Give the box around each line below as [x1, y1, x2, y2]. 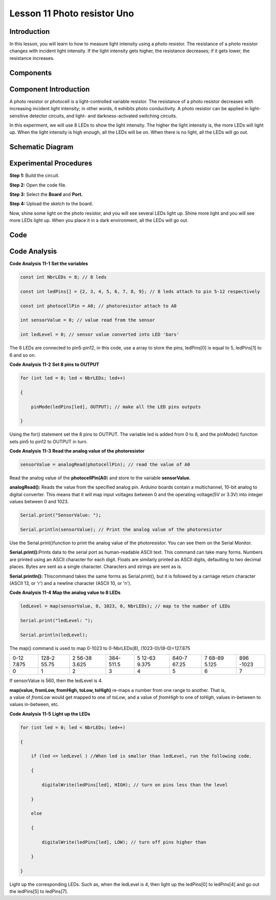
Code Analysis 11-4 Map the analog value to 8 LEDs [9, 589, 121, 596]
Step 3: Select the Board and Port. [9, 191, 83, 197]
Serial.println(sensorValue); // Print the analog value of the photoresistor [20, 527, 222, 533]
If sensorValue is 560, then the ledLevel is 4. [9, 678, 103, 684]
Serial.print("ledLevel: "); [20, 618, 94, 624]
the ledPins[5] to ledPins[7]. [9, 888, 68, 894]
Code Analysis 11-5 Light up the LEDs [9, 710, 90, 717]
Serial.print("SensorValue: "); [20, 513, 102, 518]
